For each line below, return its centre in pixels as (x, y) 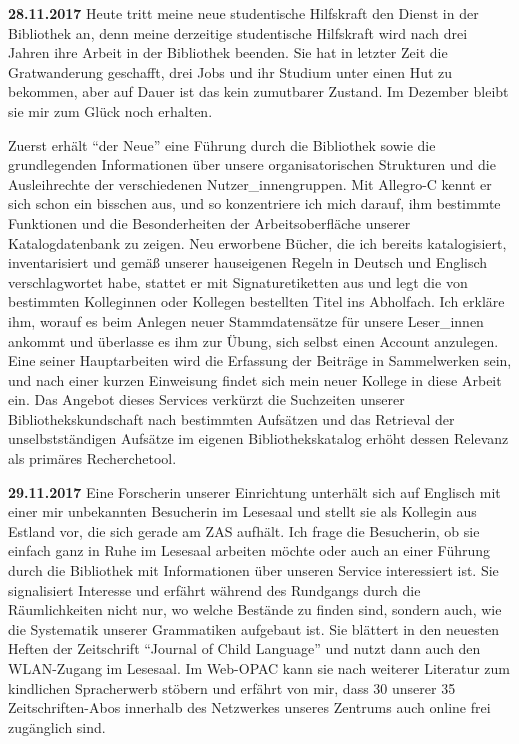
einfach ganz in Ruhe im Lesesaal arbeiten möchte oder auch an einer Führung (249, 550)
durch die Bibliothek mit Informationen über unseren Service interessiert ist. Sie (253, 570)
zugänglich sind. (57, 726)
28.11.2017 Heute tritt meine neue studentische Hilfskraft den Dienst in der (243, 13)
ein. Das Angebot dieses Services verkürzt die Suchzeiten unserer (206, 399)
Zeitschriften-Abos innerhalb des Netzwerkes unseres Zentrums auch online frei (249, 707)
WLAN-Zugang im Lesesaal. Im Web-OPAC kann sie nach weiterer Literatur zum (259, 668)
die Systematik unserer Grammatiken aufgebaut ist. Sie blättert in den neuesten (253, 628)
